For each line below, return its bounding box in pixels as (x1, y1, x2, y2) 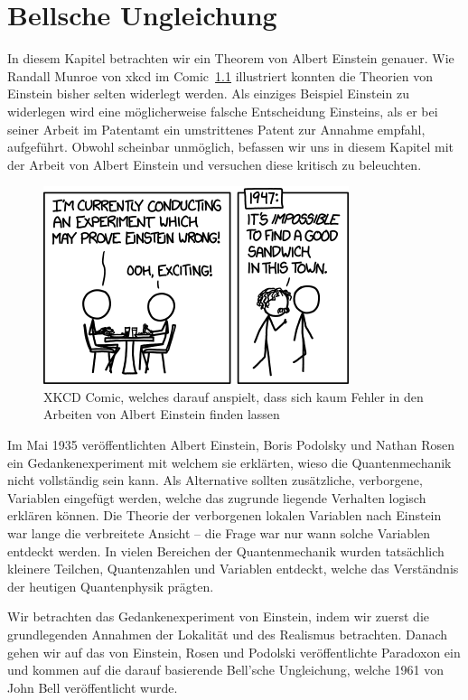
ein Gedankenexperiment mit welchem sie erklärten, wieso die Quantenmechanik (7, 453, 452, 471)
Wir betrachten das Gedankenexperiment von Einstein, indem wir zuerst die (7, 607, 430, 626)
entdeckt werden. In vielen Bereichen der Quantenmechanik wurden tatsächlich (7, 541, 445, 560)
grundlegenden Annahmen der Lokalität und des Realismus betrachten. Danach (7, 625, 448, 643)
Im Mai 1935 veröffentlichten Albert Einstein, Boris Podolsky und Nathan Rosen (7, 435, 455, 454)
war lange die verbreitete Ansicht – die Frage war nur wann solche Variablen (7, 524, 431, 543)
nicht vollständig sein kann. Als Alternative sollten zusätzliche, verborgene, (7, 471, 423, 490)
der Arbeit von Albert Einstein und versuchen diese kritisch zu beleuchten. (7, 154, 422, 173)
